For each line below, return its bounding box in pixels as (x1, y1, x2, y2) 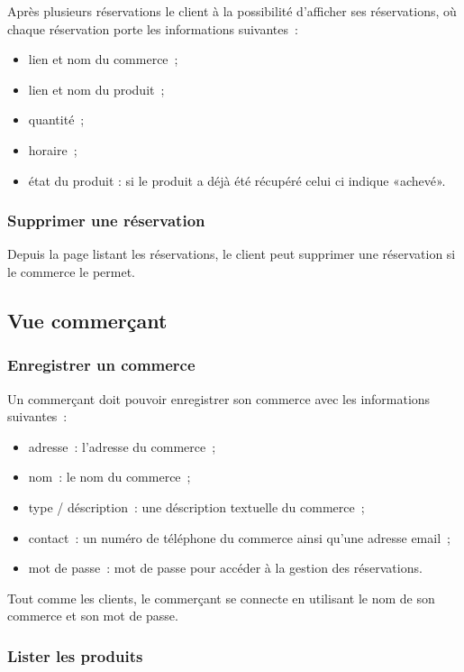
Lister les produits (7, 644, 143, 667)
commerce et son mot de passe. (7, 606, 178, 625)
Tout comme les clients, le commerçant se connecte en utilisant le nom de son (7, 588, 435, 607)
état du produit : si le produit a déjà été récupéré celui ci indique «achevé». (28, 170, 446, 189)
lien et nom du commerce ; (28, 50, 178, 69)
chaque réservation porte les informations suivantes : (7, 19, 298, 38)
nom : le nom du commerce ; (28, 467, 191, 486)
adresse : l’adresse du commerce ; (28, 437, 216, 456)
